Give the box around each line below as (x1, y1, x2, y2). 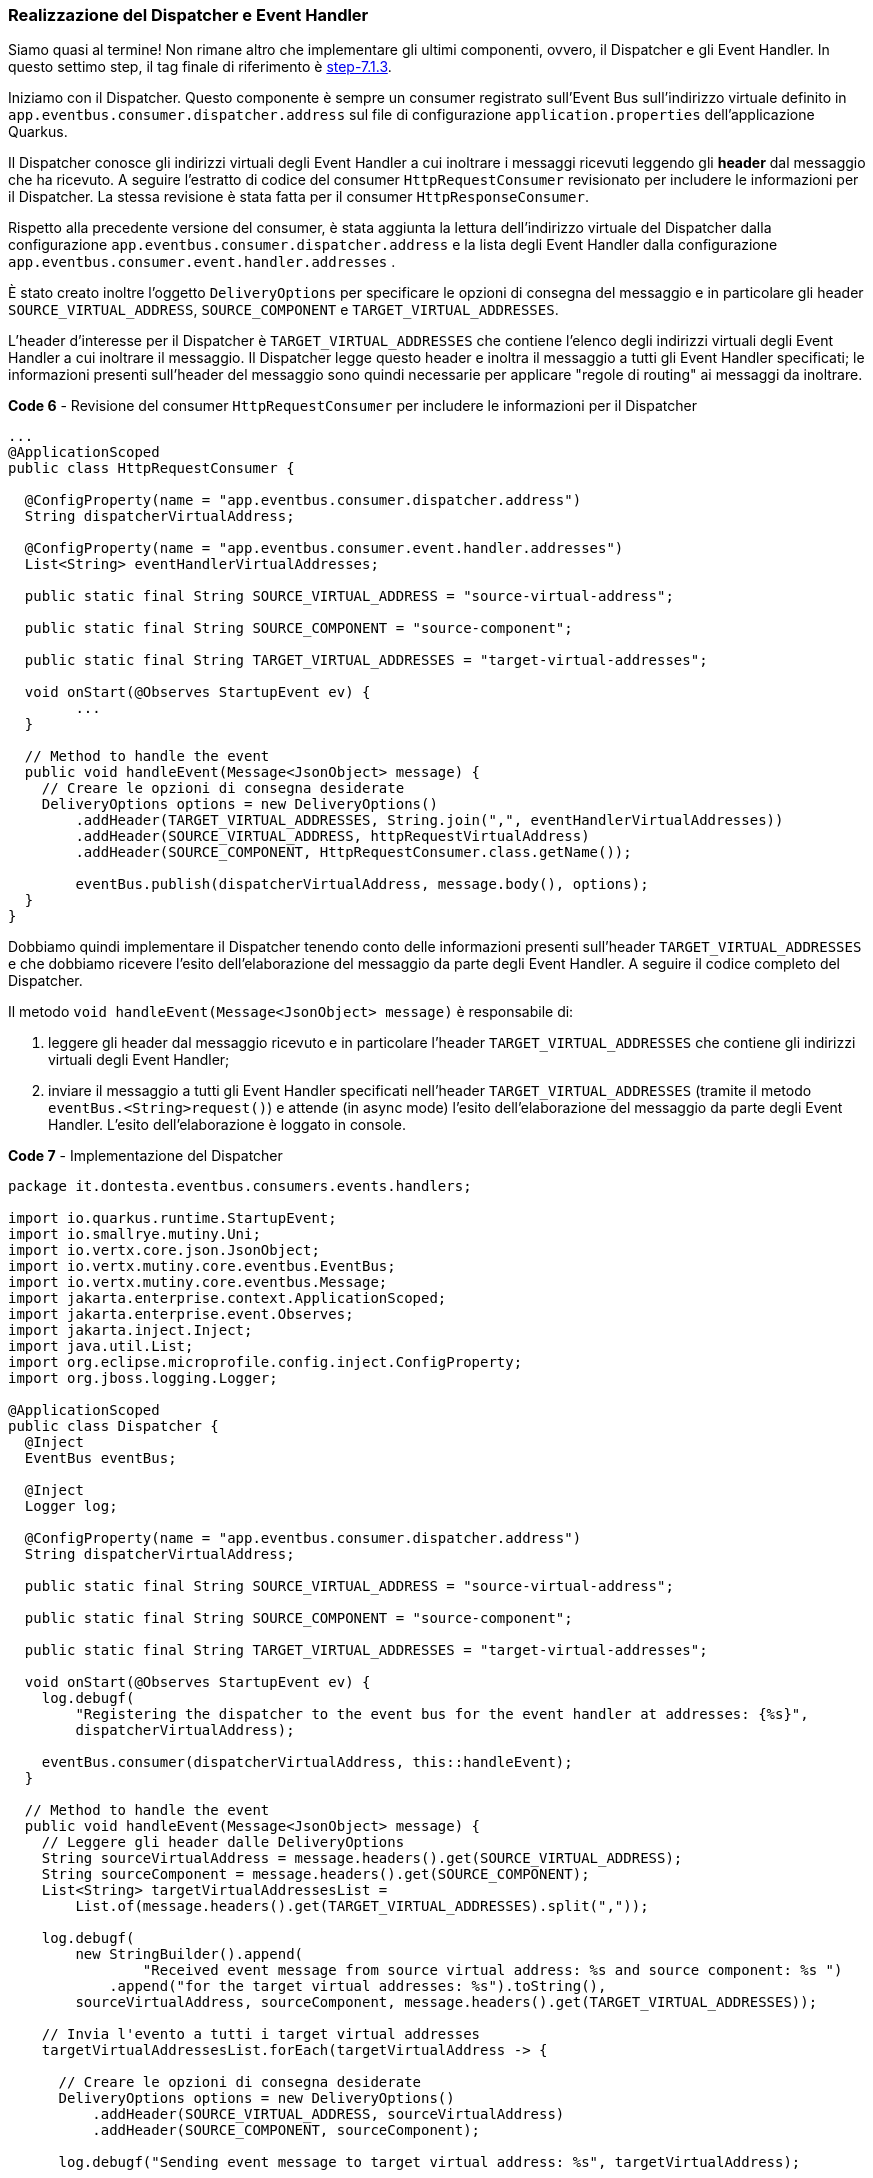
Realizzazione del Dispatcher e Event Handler (8, 5, 369, 25)
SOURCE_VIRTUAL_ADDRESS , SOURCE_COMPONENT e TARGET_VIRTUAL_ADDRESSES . (8, 301, 559, 319)
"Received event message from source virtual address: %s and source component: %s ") (142, 1962, 843, 1979)
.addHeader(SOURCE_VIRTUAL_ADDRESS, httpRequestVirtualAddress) (75, 828, 590, 845)
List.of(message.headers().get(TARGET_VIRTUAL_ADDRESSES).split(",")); (75, 1898, 649, 1915)
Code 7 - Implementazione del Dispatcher (8, 1147, 283, 1165)
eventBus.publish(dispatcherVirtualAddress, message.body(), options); (75, 876, 649, 893)
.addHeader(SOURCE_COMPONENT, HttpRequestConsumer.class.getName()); (75, 844, 632, 861)
